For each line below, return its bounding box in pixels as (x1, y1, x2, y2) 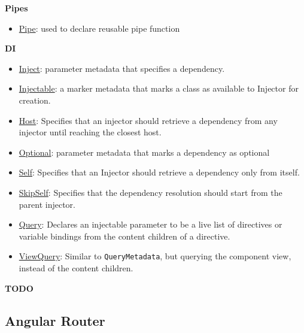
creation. (19, 93, 51, 106)
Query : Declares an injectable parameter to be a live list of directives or (19, 218, 282, 231)
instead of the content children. (19, 261, 133, 274)
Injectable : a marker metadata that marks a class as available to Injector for (19, 82, 299, 95)
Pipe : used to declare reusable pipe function (19, 22, 180, 34)
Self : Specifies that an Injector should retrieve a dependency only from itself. (19, 166, 300, 178)
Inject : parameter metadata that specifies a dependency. (19, 62, 225, 74)
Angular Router (5, 311, 105, 329)
